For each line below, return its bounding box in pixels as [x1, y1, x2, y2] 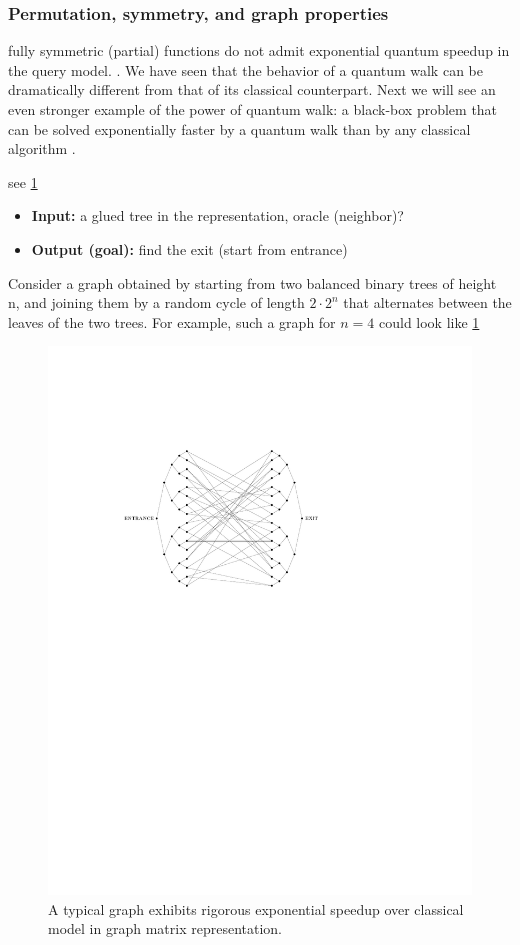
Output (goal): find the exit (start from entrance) [31, 238, 348, 259]
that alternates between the [343, 292, 512, 313]
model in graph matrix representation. [48, 918, 282, 939]
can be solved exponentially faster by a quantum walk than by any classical [8, 118, 471, 139]
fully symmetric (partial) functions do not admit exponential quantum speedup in [8, 40, 510, 61]
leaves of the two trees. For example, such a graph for [8, 311, 336, 332]
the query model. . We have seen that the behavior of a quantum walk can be [8, 59, 483, 80]
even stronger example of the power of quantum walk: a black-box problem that [8, 99, 498, 119]
